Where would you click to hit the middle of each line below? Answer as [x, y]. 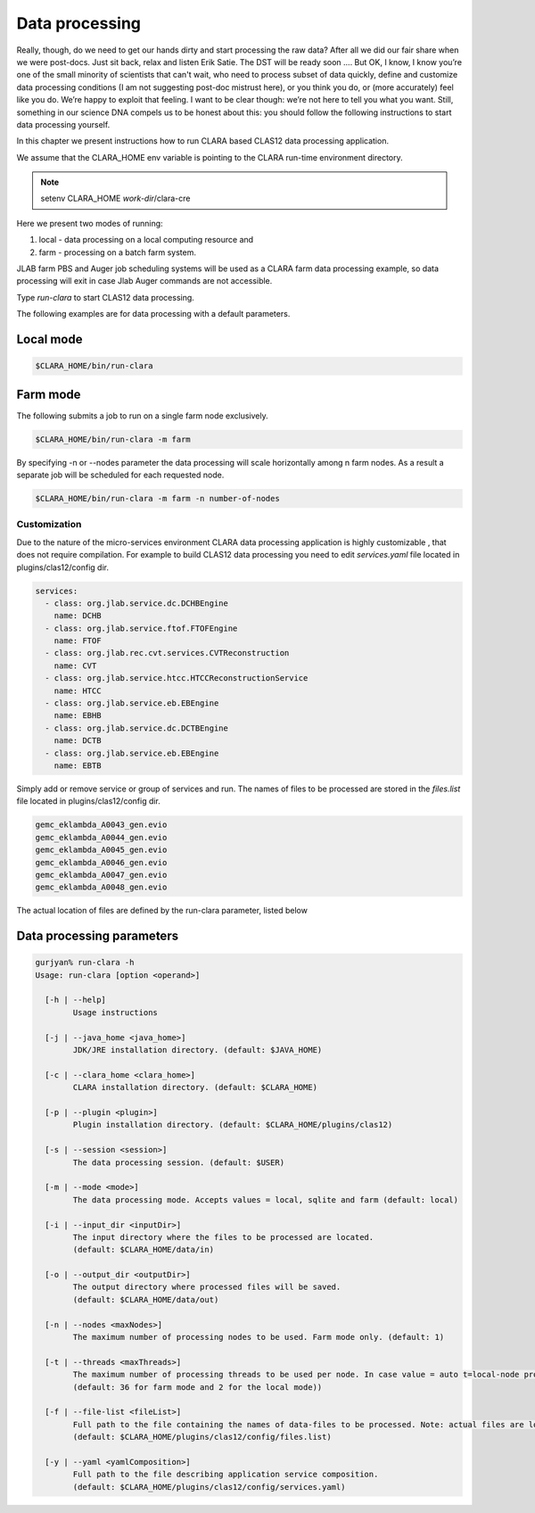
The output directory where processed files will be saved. [207, 1287]
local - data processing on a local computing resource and [146, 240]
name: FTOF [78, 641]
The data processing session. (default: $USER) [179, 1162]
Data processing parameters [97, 936]
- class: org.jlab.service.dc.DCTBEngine [137, 728]
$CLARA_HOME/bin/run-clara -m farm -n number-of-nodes [157, 499]
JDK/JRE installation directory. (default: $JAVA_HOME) [198, 1050]
